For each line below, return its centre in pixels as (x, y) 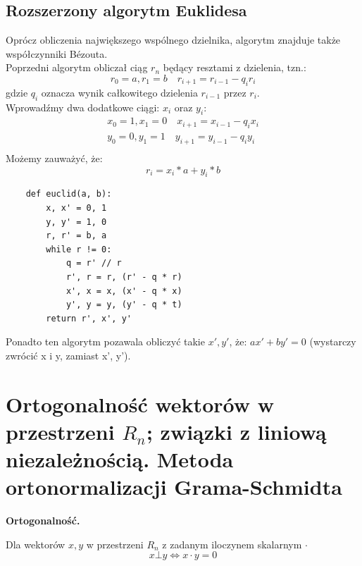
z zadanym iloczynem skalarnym (232, 544)
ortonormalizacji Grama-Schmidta (174, 487)
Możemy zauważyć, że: (54, 158)
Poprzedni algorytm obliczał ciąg (77, 67)
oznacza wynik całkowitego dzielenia (119, 92)
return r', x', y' (89, 318)
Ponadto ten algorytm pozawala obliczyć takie (105, 342)
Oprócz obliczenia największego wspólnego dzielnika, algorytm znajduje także (173, 40)
